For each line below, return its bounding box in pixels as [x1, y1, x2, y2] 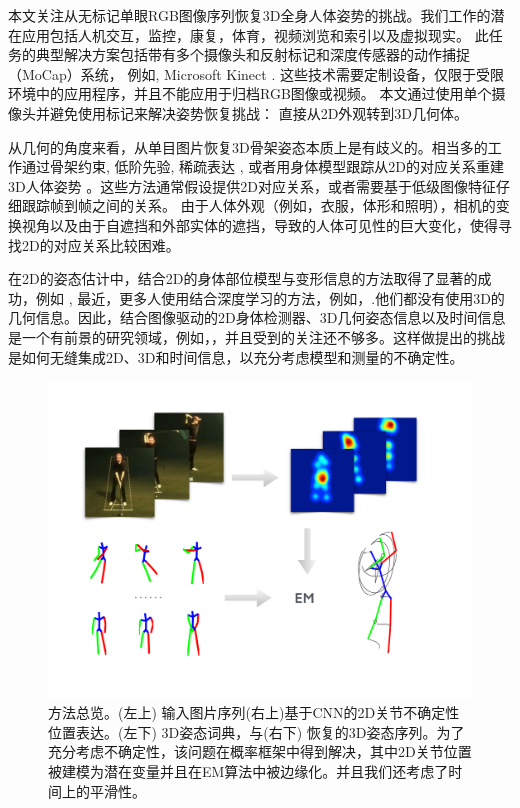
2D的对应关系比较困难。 [21, 234, 180, 255]
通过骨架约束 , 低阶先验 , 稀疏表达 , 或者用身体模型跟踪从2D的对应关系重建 [21, 156, 505, 177]
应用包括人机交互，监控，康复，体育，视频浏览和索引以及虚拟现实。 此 [21, 24, 489, 45]
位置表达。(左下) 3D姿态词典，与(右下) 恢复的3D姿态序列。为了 [48, 721, 465, 742]
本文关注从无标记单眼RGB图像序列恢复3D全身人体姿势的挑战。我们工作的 [8, 5, 491, 25]
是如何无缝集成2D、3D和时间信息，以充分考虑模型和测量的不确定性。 [8, 346, 464, 367]
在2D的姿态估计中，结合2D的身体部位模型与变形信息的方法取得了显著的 [8, 268, 478, 289]
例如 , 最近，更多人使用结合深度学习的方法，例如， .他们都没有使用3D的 [35, 287, 505, 308]
